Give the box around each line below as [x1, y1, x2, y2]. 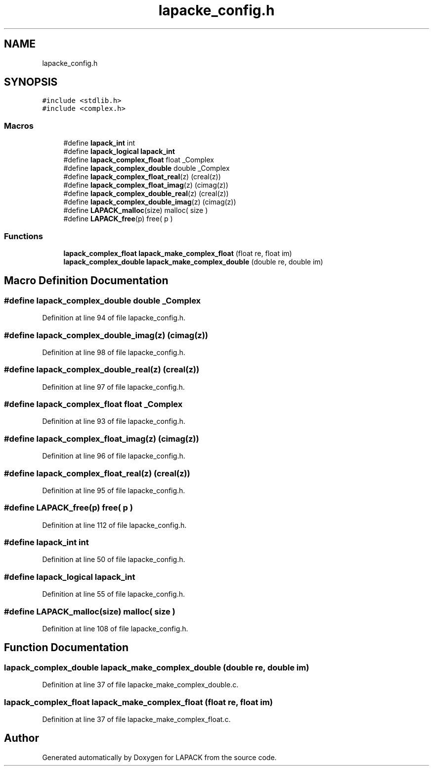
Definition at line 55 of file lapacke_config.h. [42, 590, 185, 599]
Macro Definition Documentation [4, 274, 169, 287]
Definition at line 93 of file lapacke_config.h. [42, 417, 185, 426]
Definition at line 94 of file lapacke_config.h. [42, 313, 186, 322]
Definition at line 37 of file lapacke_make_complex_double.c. [42, 680, 239, 689]
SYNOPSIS [4, 76, 58, 89]
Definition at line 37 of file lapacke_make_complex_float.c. [42, 715, 231, 723]
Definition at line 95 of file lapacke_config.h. [42, 486, 185, 495]
